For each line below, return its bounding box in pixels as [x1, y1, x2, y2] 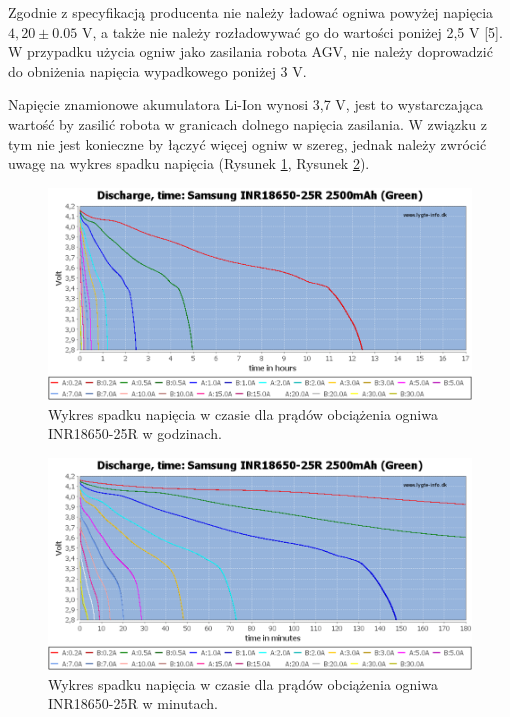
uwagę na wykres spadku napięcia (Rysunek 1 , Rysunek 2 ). [8, 153, 370, 174]
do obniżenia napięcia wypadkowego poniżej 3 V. [8, 60, 307, 81]
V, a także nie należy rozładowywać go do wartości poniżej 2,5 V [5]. [81, 21, 503, 42]
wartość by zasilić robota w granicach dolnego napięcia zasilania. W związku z [8, 113, 488, 134]
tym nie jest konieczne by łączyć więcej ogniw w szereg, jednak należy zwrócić [8, 133, 487, 154]
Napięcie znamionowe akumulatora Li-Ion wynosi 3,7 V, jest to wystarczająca [8, 94, 483, 115]
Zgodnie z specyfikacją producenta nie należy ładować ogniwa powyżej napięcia [8, 2, 494, 22]
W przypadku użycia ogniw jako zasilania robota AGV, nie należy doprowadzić [8, 41, 493, 62]
